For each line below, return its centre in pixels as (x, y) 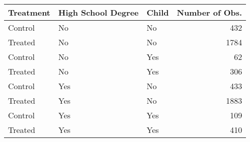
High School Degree (99, 12)
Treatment (29, 12)
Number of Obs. (210, 12)
